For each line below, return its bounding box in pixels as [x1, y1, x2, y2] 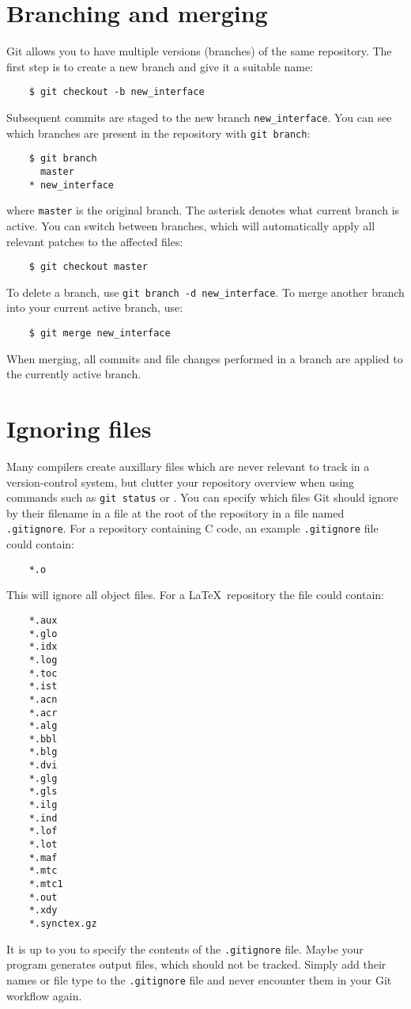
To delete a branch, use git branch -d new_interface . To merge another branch [6, 283, 405, 300]
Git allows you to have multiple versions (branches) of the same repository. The [6, 43, 392, 59]
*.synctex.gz [28, 918, 97, 929]
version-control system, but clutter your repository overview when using [6, 473, 355, 490]
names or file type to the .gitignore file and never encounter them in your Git [6, 971, 392, 988]
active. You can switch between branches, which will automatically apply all [6, 217, 375, 233]
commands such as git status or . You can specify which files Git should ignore [6, 489, 398, 506]
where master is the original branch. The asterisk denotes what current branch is [6, 202, 400, 218]
